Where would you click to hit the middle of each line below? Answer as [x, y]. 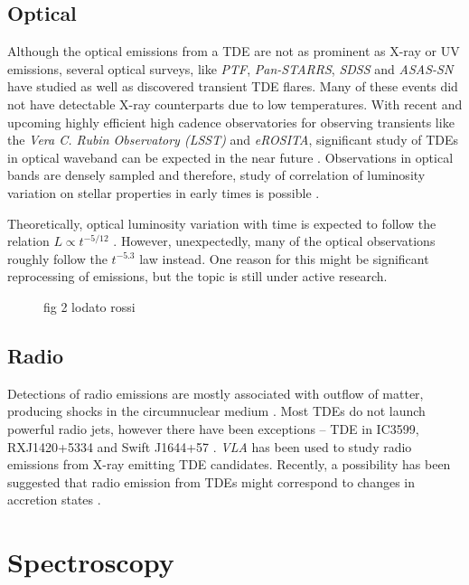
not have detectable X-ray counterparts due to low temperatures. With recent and [235, 104]
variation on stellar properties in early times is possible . [164, 192]
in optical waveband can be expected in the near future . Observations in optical [230, 157]
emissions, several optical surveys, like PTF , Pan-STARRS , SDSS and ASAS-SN [230, 68]
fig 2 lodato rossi [89, 306]
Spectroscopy [91, 562]
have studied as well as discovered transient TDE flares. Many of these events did [233, 86]
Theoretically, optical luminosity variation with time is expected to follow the [222, 223]
